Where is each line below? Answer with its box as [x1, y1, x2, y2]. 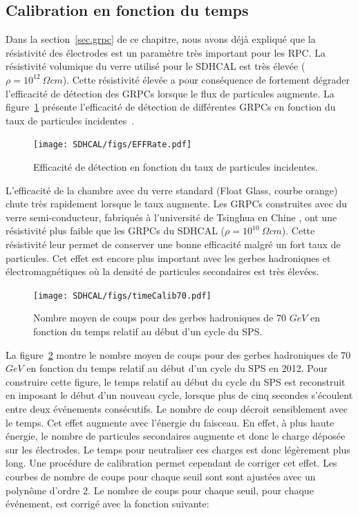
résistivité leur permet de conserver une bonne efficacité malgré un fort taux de [6, 236, 341, 251]
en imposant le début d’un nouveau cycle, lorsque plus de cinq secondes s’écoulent [6, 388, 353, 402]
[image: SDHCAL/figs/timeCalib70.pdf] [33, 290, 211, 301]
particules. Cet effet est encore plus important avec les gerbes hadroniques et [6, 250, 331, 265]
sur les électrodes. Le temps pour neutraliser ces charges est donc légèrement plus [6, 442, 350, 456]
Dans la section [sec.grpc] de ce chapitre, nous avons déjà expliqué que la [6, 32, 316, 46]
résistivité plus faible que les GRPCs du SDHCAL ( [6, 223, 225, 238]
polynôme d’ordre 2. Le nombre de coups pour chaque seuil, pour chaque [6, 483, 314, 497]
